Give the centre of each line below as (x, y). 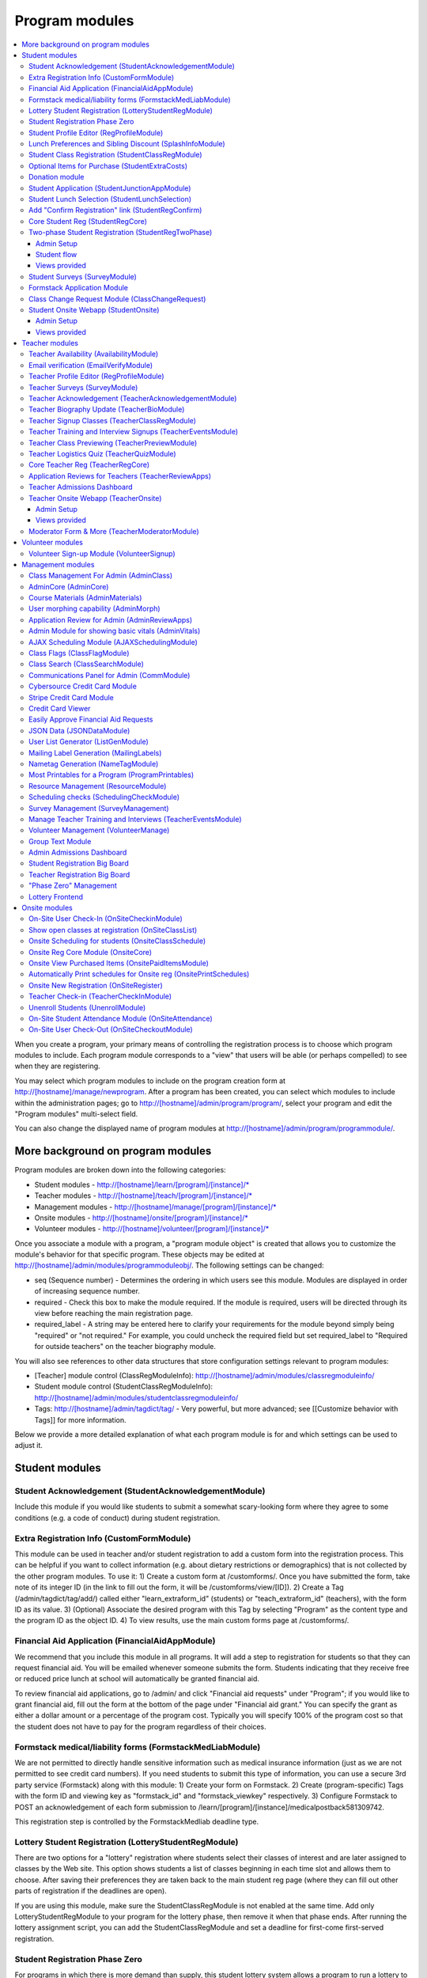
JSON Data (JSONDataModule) (79, 730)
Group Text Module (60, 841)
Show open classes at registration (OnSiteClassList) (113, 930)
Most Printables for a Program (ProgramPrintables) (111, 775)
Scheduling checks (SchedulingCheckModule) (104, 797)
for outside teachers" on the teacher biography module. (125, 1347)
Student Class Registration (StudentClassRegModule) (115, 155)
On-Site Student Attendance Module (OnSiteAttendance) (121, 1018)
